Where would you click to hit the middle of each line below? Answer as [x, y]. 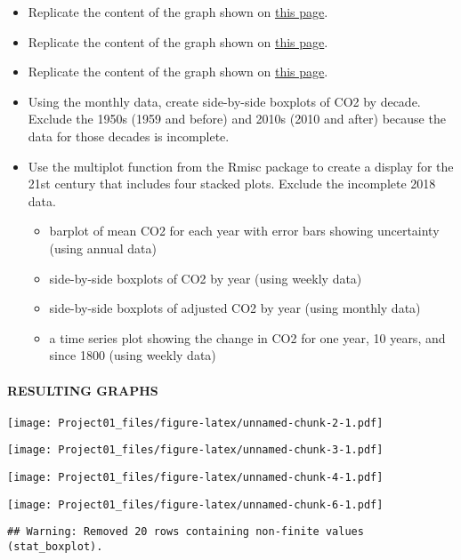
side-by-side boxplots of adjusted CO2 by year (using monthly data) [235, 308]
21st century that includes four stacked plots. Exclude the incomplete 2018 [232, 184]
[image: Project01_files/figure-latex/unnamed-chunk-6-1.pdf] [195, 504]
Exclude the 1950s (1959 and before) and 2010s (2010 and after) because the [237, 119]
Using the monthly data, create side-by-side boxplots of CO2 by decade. [224, 101]
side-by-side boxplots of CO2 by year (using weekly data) [206, 278]
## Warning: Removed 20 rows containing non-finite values [186, 532]
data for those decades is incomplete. [129, 136]
